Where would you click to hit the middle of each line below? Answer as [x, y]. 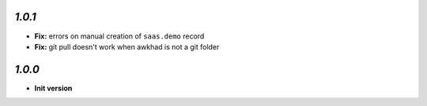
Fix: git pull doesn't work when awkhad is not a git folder [127, 46]
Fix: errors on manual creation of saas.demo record [119, 36]
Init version [53, 88]
